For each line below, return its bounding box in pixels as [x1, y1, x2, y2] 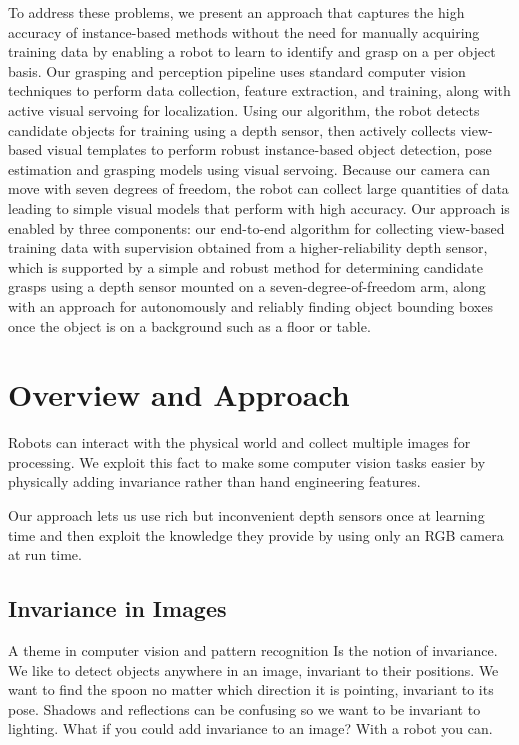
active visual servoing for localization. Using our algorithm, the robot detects [8, 99, 480, 120]
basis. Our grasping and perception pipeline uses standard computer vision [8, 60, 466, 81]
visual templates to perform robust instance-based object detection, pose [46, 139, 492, 160]
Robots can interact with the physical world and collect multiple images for [8, 432, 471, 453]
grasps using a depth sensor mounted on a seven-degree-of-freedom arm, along [8, 276, 486, 297]
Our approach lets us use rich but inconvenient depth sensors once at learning [8, 505, 485, 525]
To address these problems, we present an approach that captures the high [8, 2, 465, 22]
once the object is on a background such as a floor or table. [8, 315, 371, 336]
